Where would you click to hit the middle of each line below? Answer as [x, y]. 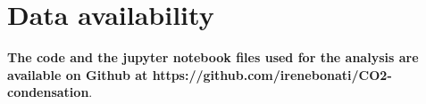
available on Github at [78, 74]
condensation [48, 92]
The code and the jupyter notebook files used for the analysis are [213, 57]
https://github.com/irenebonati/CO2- [272, 74]
